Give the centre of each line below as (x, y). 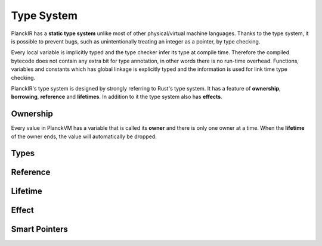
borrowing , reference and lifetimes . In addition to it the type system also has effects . (117, 97)
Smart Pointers (40, 229)
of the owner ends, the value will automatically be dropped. (84, 136)
